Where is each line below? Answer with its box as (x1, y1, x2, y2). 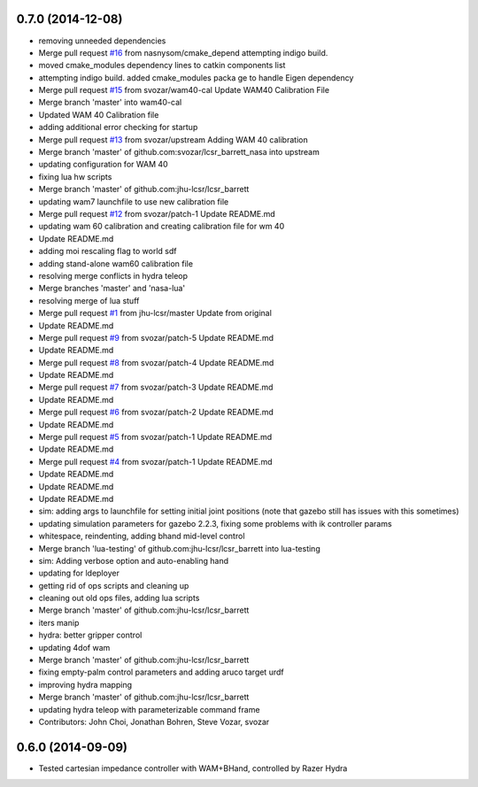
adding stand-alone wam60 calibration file (38, 258, 194, 269)
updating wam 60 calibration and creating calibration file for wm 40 (38, 221, 285, 232)
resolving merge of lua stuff (38, 295, 140, 305)
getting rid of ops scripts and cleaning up (38, 580, 189, 590)
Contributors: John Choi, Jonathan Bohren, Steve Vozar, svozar (38, 717, 270, 727)
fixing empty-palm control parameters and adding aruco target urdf (38, 667, 284, 677)
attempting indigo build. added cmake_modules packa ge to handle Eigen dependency (38, 72, 354, 83)
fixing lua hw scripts (38, 171, 112, 181)
